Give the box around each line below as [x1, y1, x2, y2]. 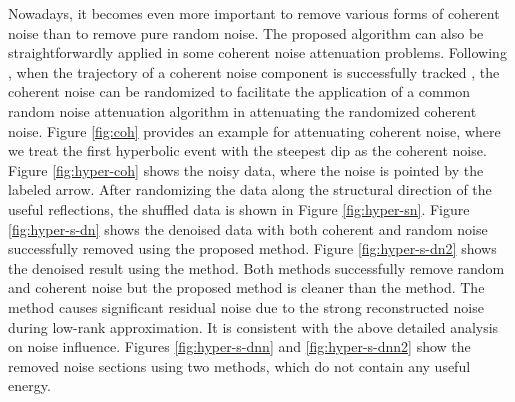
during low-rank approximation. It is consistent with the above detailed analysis [8, 316, 499, 337]
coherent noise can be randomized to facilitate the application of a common [8, 81, 471, 102]
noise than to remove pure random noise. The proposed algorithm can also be [8, 22, 484, 43]
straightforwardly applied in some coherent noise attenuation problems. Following [8, 42, 507, 63]
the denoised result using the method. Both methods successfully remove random [8, 257, 505, 278]
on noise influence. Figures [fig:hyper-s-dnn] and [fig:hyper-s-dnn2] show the [8, 336, 471, 357]
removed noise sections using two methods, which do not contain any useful [8, 355, 471, 376]
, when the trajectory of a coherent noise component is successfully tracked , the [8, 61, 500, 82]
